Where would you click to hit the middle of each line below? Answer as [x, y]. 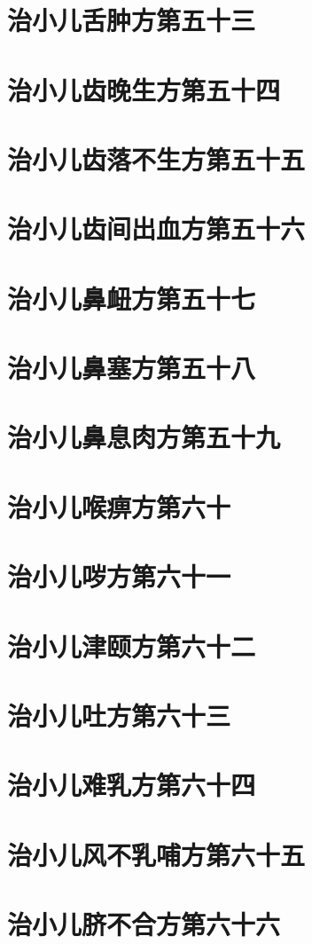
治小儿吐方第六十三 [119, 715]
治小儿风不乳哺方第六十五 [156, 854]
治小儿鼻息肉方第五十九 [144, 437]
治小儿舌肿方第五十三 [132, 20]
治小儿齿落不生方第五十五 [156, 158]
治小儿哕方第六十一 [119, 576]
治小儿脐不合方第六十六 [144, 924]
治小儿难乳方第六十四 [132, 785]
